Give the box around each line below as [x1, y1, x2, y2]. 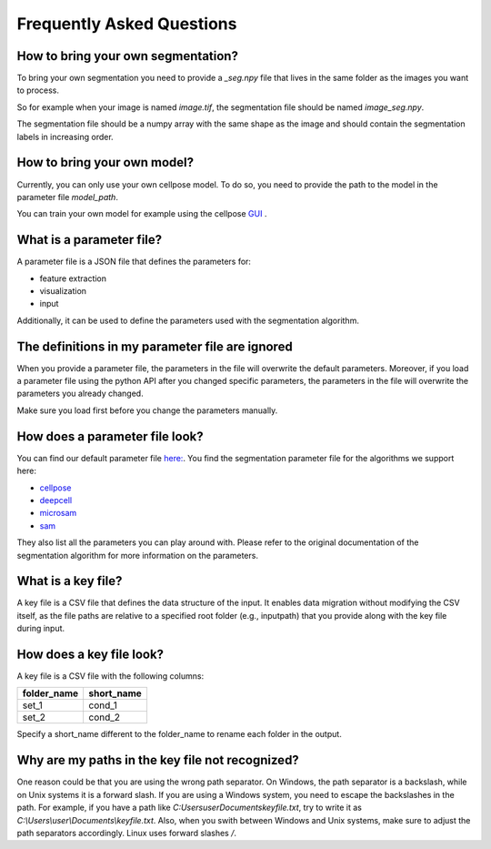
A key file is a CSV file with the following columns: [16, 671, 205, 682]
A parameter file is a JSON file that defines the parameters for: [16, 256, 252, 268]
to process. [16, 85, 59, 96]
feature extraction [39, 273, 107, 284]
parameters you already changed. [16, 388, 145, 399]
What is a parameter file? [16, 232, 163, 248]
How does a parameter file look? [16, 429, 204, 444]
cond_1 [88, 699, 118, 712]
